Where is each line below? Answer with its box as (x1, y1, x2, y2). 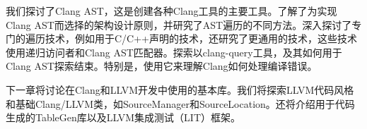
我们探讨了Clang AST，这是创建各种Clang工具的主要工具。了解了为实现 (6, 4, 337, 18)
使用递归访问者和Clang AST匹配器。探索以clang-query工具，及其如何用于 (6, 44, 342, 59)
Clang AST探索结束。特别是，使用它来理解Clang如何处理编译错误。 (6, 59, 318, 73)
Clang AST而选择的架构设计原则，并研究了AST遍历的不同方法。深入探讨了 (6, 17, 352, 32)
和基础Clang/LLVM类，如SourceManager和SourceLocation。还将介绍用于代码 (6, 96, 355, 111)
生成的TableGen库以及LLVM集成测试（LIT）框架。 (6, 110, 241, 125)
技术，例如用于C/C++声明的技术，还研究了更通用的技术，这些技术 (45, 31, 357, 46)
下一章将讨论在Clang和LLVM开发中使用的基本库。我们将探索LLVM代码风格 (6, 82, 354, 97)
